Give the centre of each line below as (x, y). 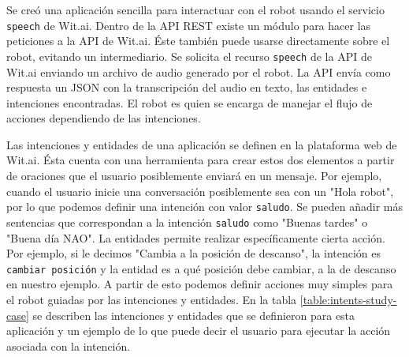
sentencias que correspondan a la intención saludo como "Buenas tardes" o (187, 222)
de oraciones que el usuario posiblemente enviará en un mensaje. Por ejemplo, (194, 176)
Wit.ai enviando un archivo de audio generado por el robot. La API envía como (199, 71)
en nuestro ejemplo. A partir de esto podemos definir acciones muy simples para (200, 284)
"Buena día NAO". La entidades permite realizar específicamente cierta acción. (196, 237)
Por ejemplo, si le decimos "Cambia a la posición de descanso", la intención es (194, 253)
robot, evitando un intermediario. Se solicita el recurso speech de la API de (189, 56)
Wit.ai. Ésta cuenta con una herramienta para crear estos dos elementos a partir (201, 160)
